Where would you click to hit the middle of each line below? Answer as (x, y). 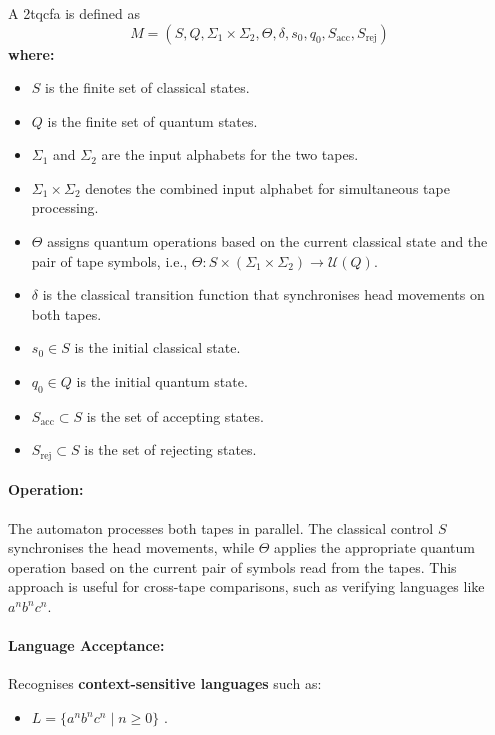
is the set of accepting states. (175, 415)
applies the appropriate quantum (374, 547)
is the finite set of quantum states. (152, 120)
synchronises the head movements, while (131, 547)
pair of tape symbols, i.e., (109, 260)
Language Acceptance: (86, 645)
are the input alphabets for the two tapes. (230, 154)
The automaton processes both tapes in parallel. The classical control (221, 527)
